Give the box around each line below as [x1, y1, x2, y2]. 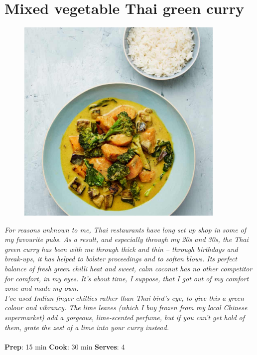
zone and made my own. [4, 283, 79, 293]
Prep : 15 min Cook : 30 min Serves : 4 [4, 341, 125, 352]
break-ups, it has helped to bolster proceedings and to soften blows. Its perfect [4, 253, 238, 264]
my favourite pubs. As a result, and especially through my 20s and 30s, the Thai [4, 234, 249, 244]
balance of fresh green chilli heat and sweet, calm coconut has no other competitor [4, 263, 253, 274]
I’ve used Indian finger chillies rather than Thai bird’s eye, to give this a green [4, 292, 244, 303]
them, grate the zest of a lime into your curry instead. [4, 322, 169, 332]
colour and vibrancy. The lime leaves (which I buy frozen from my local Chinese [4, 302, 248, 313]
